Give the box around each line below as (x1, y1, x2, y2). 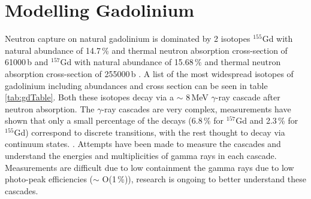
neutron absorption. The (5, 102, 95, 115)
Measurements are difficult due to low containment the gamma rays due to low (5, 161, 294, 173)
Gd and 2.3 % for (235, 114, 298, 127)
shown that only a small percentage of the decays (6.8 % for (5, 114, 224, 127)
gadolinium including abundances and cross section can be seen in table (5, 79, 268, 91)
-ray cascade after (215, 91, 280, 103)
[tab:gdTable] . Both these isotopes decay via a (5, 91, 174, 103)
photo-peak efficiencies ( (5, 173, 93, 185)
